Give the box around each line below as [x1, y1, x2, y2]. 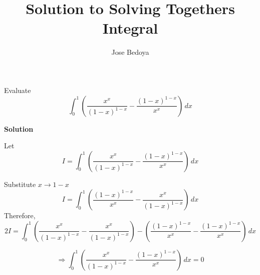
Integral [102, 18, 158, 38]
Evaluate [4, 84, 31, 95]
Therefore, [4, 210, 36, 221]
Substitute [4, 178, 36, 189]
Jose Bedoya [111, 47, 149, 57]
